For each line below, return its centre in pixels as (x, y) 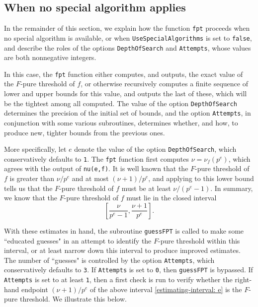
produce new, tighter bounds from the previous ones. (85, 132)
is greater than (32, 178)
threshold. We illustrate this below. (73, 299)
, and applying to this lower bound (201, 178)
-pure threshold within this (199, 240)
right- (243, 279)
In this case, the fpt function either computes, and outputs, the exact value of (124, 74)
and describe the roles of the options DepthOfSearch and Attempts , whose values (128, 47)
